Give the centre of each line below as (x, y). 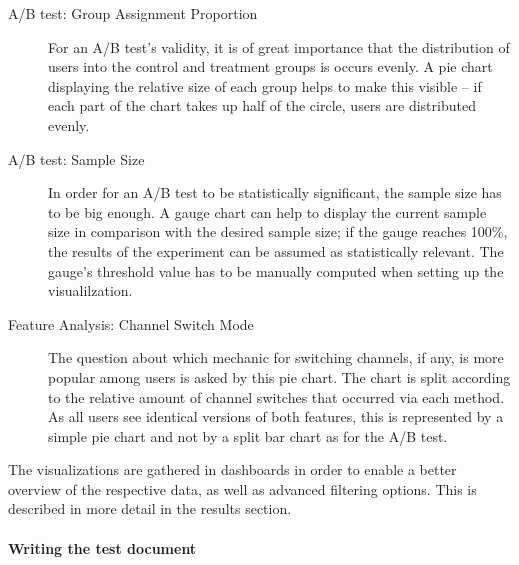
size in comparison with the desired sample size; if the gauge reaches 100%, (278, 231)
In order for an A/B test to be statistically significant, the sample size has (275, 192)
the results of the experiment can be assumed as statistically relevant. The (276, 250)
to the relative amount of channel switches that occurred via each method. (276, 396)
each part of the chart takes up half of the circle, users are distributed (262, 105)
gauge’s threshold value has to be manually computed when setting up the (276, 270)
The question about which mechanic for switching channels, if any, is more (276, 357)
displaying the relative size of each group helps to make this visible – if (265, 85)
